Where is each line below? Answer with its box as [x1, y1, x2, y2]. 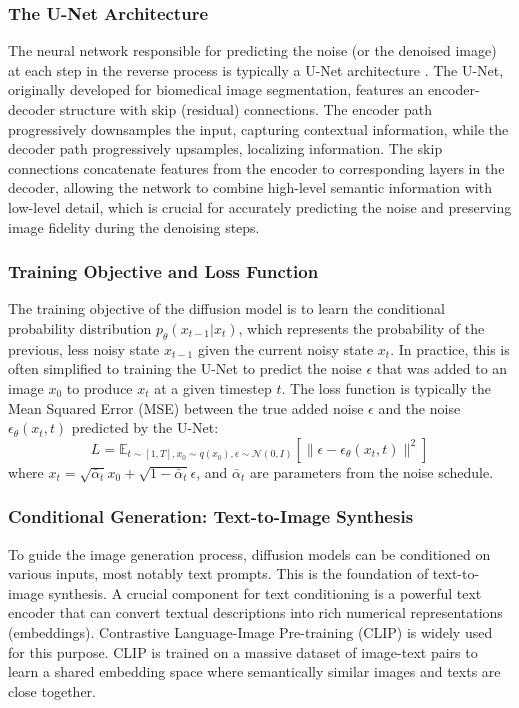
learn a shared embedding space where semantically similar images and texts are [8, 661, 501, 682]
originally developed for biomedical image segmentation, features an [8, 79, 424, 100]
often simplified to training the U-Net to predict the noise [8, 358, 362, 379]
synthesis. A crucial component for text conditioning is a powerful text [48, 582, 482, 603]
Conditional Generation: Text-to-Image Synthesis [8, 504, 414, 529]
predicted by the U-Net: [71, 417, 219, 438]
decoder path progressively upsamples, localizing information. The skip [8, 138, 443, 159]
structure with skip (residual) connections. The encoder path [59, 99, 433, 119]
